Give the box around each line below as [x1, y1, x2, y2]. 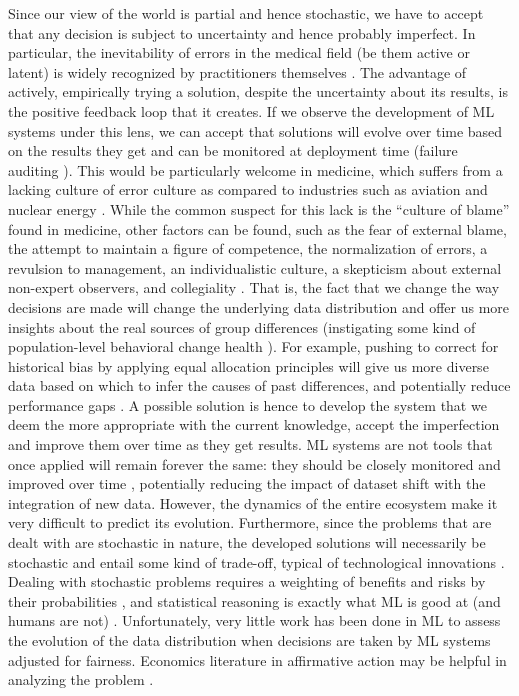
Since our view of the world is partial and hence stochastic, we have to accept [8, 3, 484, 23]
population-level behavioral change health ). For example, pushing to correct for [8, 336, 499, 357]
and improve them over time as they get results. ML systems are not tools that [8, 434, 493, 455]
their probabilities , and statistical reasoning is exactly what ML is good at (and [8, 590, 501, 611]
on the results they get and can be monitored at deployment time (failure [8, 140, 458, 161]
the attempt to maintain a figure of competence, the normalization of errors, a [8, 238, 488, 259]
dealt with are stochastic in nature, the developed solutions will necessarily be [8, 532, 486, 553]
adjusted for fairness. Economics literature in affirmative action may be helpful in [8, 649, 507, 670]
